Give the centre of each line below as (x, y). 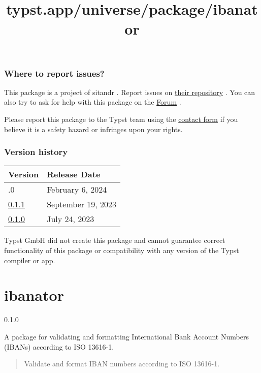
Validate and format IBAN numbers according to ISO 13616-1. (122, 364)
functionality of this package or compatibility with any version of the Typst (122, 250)
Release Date (74, 174)
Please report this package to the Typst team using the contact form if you (121, 119)
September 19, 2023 (82, 204)
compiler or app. (30, 260)
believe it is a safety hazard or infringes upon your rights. (93, 129)
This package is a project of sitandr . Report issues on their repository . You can (130, 92)
